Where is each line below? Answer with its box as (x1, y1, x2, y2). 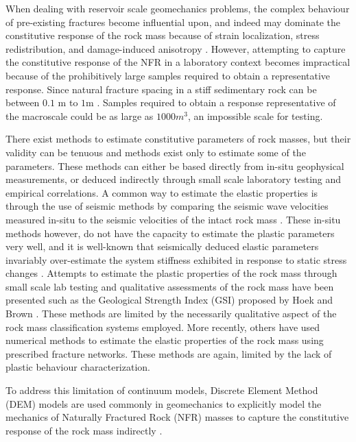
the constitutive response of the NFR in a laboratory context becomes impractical (5, 55, 351, 69)
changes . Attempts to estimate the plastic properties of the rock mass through (5, 266, 337, 280)
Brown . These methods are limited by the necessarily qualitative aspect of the (5, 306, 337, 321)
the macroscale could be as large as (5, 108, 154, 123)
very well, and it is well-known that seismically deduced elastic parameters (5, 239, 319, 254)
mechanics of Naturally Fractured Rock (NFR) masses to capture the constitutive (5, 410, 349, 424)
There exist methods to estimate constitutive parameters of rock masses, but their (5, 132, 351, 146)
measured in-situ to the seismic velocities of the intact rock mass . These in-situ (5, 212, 341, 226)
